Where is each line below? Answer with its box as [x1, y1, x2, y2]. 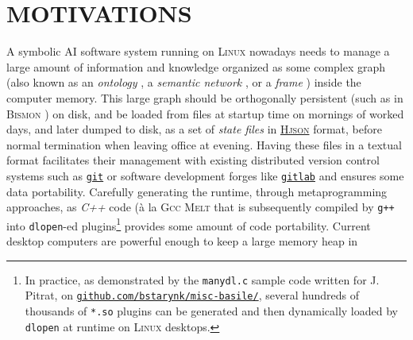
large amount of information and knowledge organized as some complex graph [6, 58, 386, 75]
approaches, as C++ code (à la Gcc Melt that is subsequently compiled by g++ [6, 199, 395, 215]
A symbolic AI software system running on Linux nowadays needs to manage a [6, 43, 390, 60]
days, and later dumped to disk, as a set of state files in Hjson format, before [6, 121, 382, 137]
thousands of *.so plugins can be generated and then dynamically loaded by [25, 303, 398, 319]
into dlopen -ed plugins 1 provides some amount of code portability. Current [6, 214, 371, 234]
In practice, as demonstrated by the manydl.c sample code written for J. [25, 271, 380, 288]
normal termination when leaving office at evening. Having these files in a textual [6, 136, 402, 153]
